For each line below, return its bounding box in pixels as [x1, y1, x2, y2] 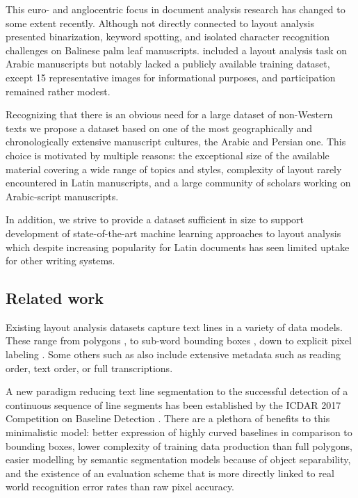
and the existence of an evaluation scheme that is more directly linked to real [6, 465, 334, 480]
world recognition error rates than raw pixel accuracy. [6, 479, 235, 494]
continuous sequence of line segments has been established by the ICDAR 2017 [6, 397, 341, 412]
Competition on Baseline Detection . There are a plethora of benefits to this [6, 411, 330, 426]
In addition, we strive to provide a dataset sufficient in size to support [6, 212, 304, 227]
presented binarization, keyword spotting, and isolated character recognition [6, 29, 330, 44]
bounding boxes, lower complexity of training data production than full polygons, [6, 438, 352, 453]
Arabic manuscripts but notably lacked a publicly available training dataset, [6, 56, 330, 71]
